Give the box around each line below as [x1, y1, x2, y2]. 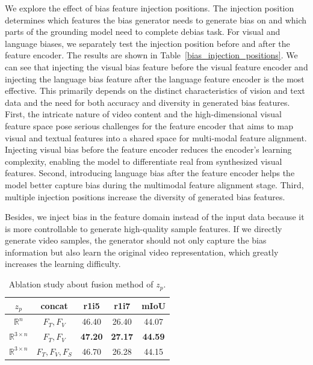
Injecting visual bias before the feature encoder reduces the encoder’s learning [5, 143, 292, 156]
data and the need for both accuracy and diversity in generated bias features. [5, 96, 290, 108]
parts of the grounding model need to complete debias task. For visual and [5, 25, 280, 38]
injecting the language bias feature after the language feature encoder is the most [5, 72, 305, 85]
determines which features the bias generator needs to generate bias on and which [5, 13, 307, 26]
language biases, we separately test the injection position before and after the [5, 37, 290, 49]
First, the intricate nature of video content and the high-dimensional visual [5, 108, 282, 120]
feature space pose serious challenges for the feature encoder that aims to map [5, 119, 293, 132]
